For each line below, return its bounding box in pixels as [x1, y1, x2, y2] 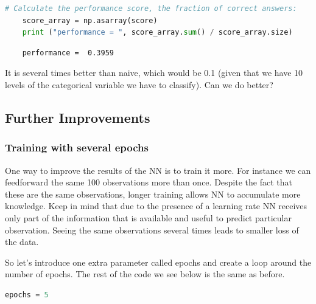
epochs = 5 [5, 290, 49, 299]
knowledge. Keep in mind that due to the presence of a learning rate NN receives [5, 199, 307, 212]
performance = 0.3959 [22, 48, 114, 57]
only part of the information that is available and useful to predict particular [5, 211, 292, 224]
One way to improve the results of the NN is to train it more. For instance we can [5, 164, 311, 176]
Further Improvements [5, 108, 150, 126]
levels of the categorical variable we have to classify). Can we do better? [5, 78, 273, 91]
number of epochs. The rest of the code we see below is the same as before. [5, 268, 285, 280]
